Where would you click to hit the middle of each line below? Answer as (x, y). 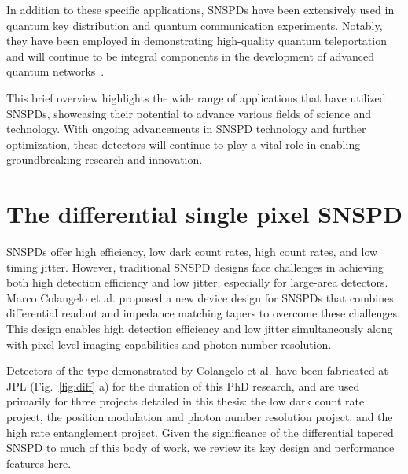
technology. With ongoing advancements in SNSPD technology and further (186, 129)
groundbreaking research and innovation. (105, 159)
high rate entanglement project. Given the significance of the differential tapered (200, 432)
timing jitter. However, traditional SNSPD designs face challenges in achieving (195, 267)
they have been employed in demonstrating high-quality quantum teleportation (197, 41)
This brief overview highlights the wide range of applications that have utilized (196, 97)
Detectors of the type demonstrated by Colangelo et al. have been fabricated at (197, 370)
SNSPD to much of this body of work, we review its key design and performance (200, 448)
